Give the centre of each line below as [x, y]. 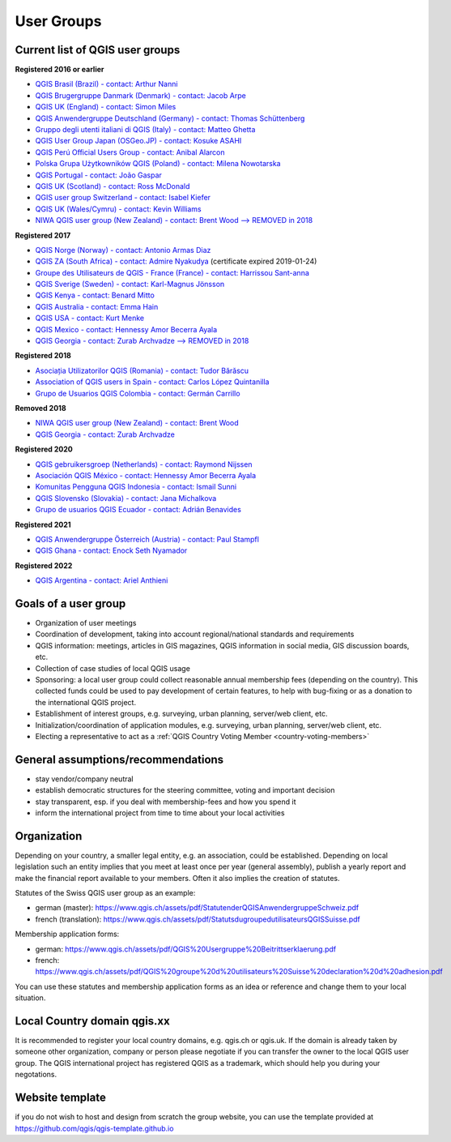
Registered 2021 [43, 524]
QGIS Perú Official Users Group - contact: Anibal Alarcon [130, 152]
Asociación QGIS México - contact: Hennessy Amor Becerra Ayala [146, 475]
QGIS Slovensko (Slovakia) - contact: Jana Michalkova [126, 498]
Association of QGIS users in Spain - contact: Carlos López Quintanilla [152, 382]
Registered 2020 [44, 449]
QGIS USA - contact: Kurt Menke [90, 318]
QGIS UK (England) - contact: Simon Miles [106, 107]
